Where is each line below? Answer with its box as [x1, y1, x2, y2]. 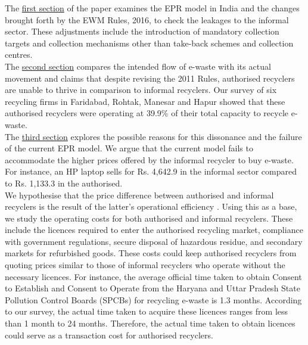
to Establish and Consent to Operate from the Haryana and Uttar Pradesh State [5, 282, 300, 294]
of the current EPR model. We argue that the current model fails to [5, 142, 253, 154]
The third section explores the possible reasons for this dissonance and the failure [5, 130, 302, 142]
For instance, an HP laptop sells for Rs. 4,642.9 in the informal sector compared [5, 165, 297, 178]
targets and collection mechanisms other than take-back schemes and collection [5, 36, 294, 49]
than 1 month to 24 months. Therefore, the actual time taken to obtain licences [5, 317, 295, 330]
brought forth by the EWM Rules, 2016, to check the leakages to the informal [5, 13, 289, 26]
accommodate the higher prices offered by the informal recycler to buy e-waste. [5, 153, 294, 166]
